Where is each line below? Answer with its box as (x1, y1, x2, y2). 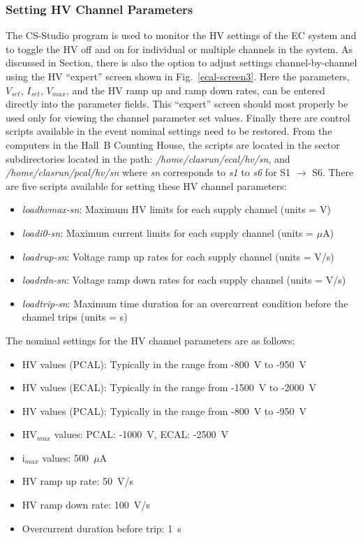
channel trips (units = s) (22, 309, 128, 324)
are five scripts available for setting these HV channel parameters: (6, 178, 287, 193)
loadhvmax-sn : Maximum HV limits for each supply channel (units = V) (22, 202, 331, 217)
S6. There (312, 165, 354, 180)
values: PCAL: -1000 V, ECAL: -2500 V (54, 427, 228, 442)
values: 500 (42, 450, 89, 465)
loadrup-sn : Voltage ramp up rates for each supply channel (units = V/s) (22, 249, 334, 263)
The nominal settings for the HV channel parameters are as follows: (6, 333, 295, 347)
